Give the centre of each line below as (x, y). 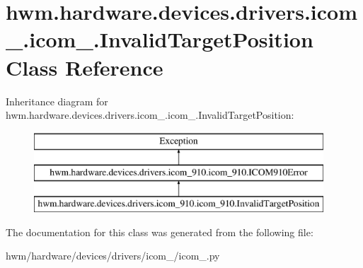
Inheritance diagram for (57, 101)
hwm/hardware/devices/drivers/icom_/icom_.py (113, 256)
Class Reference (85, 67)
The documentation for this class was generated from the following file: (160, 232)
